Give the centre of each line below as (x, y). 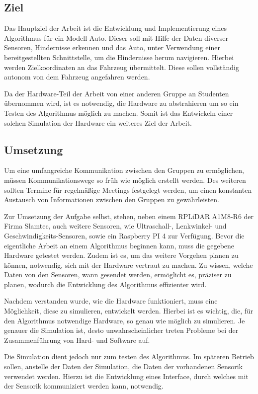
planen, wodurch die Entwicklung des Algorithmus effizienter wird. (105, 284)
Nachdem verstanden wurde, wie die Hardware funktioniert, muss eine (111, 301)
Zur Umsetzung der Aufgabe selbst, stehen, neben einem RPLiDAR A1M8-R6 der (129, 216)
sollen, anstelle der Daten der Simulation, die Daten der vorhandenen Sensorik (123, 366)
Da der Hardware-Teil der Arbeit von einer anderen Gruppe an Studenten (117, 93)
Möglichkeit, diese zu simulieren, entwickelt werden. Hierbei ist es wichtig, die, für (129, 311)
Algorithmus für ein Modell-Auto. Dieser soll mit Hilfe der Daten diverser (116, 38)
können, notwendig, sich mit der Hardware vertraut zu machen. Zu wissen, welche (129, 265)
